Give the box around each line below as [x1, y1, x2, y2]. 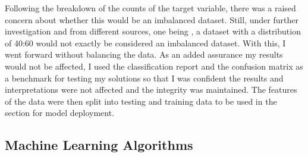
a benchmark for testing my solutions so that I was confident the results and [5, 71, 284, 84]
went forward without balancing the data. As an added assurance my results [5, 48, 283, 61]
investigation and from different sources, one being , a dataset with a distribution [5, 25, 301, 37]
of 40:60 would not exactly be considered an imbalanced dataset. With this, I [5, 36, 286, 49]
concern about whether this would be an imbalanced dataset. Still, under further [5, 13, 298, 26]
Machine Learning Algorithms [5, 136, 193, 154]
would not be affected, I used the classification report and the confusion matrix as [5, 59, 303, 72]
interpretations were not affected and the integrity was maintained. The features [5, 83, 297, 96]
